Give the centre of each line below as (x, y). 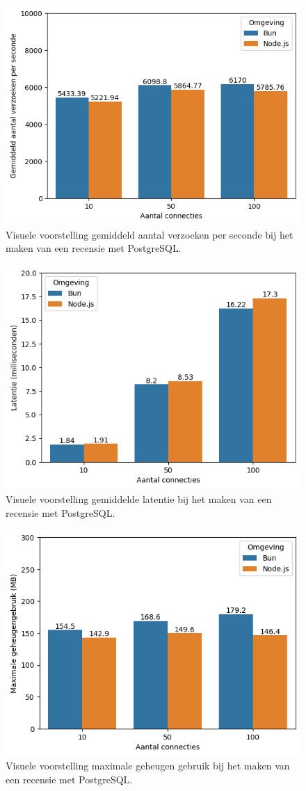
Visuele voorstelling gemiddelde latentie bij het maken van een (139, 499)
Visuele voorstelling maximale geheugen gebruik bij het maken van (148, 766)
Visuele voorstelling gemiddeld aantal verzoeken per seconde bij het (150, 234)
